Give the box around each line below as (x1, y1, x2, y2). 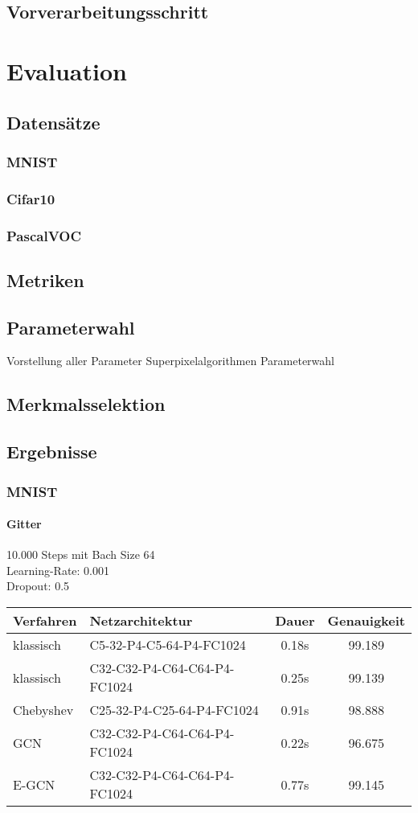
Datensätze (6, 109, 100, 134)
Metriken (6, 267, 84, 292)
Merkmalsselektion (6, 392, 166, 417)
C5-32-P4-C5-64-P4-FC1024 (89, 635, 246, 655)
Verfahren (13, 611, 77, 630)
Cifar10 (6, 188, 55, 208)
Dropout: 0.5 (6, 577, 70, 594)
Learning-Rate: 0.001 (6, 561, 109, 578)
